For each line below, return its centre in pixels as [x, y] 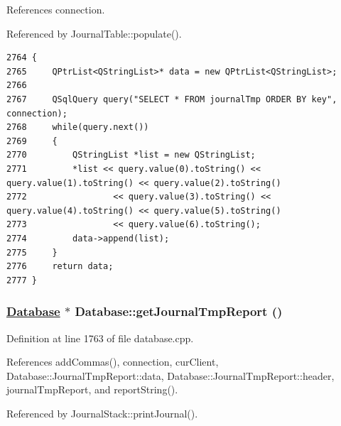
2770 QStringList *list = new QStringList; [131, 155]
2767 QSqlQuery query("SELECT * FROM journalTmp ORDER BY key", [172, 99]
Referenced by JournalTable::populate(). [94, 33]
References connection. [56, 9]
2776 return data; [60, 267]
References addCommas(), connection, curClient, [113, 362]
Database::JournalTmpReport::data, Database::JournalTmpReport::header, [170, 375]
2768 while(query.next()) [78, 127]
